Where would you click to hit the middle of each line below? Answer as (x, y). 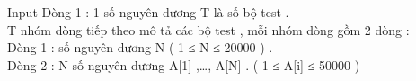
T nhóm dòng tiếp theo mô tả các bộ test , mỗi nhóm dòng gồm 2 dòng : (208, 29)
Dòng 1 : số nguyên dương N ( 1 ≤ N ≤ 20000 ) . (140, 47)
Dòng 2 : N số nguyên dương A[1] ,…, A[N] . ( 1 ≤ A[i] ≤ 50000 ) (184, 64)
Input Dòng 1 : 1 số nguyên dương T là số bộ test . (148, 12)
